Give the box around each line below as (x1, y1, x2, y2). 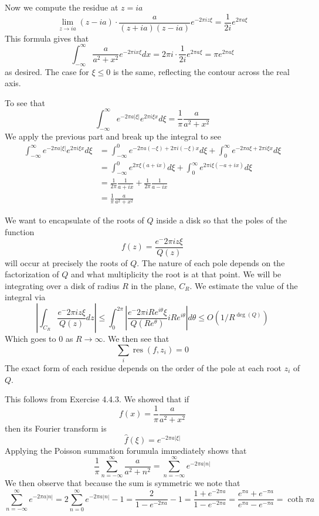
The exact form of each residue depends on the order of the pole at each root (5, 361, 282, 374)
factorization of (5, 268, 59, 280)
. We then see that (103, 332, 169, 345)
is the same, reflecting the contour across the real (113, 65, 290, 77)
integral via (5, 291, 46, 303)
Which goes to (5, 332, 56, 345)
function (5, 226, 35, 238)
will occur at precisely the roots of (5, 256, 128, 269)
